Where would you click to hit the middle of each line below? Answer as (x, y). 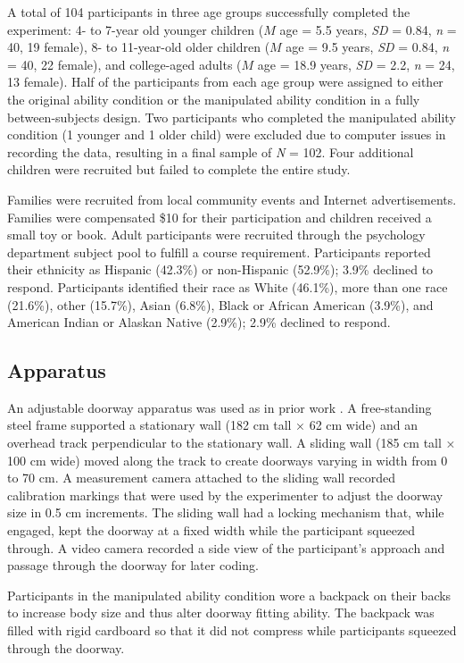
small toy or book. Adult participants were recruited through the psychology (216, 235)
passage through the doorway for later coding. (133, 565)
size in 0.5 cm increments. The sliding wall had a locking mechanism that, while (226, 512)
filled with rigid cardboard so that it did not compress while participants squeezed (232, 630)
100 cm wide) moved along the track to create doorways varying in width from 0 (228, 460)
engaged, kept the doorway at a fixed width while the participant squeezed (211, 530)
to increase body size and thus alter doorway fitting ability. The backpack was (221, 613)
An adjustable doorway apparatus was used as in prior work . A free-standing (220, 407)
